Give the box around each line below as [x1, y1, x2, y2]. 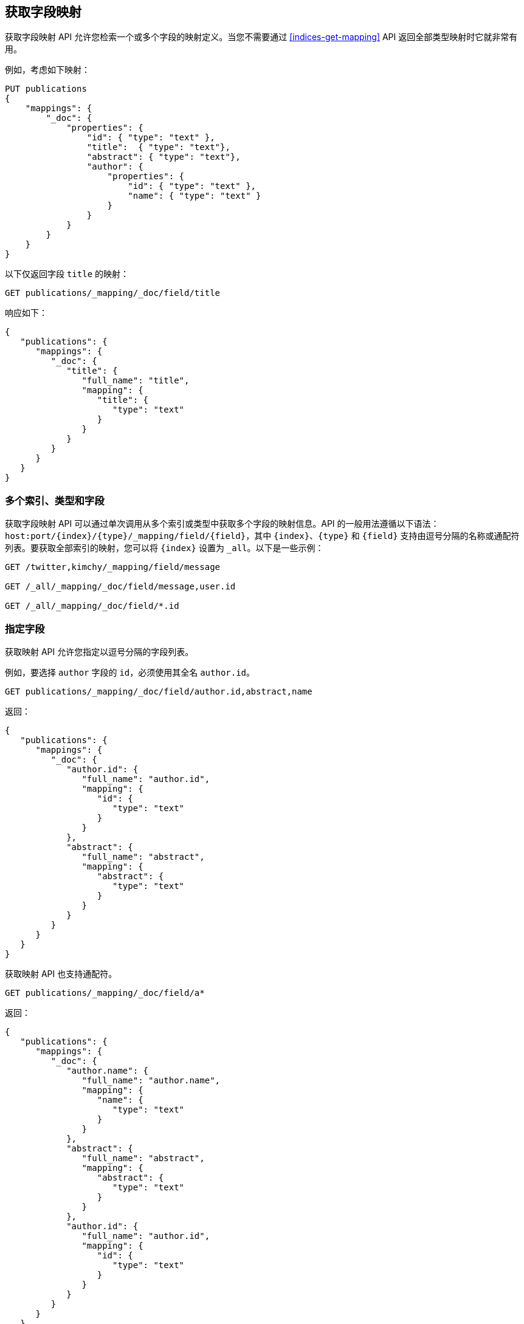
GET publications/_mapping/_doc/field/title [5, 288, 221, 298]
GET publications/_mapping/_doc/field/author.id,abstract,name [5, 686, 312, 696]
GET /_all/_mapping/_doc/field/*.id [5, 601, 179, 611]
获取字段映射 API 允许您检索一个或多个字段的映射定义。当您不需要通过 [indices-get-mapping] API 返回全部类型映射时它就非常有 [5, 32, 518, 43]
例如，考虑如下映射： [5, 64, 90, 75]
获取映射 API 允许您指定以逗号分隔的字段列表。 [5, 646, 194, 657]
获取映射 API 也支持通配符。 [5, 968, 117, 979]
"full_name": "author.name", [81, 1075, 221, 1085]
